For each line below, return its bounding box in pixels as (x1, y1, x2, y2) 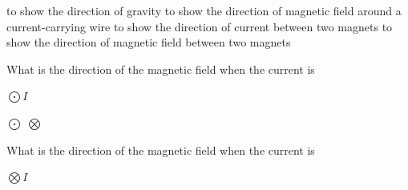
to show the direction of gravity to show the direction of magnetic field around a (6, 2, 402, 18)
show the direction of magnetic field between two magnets (6, 34, 291, 51)
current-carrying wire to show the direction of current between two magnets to (6, 18, 393, 34)
